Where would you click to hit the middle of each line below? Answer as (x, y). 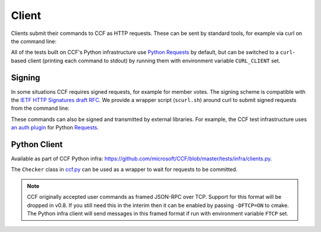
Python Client (37, 144)
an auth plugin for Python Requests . (55, 128)
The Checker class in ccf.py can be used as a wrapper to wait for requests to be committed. (124, 170)
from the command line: (40, 108)
